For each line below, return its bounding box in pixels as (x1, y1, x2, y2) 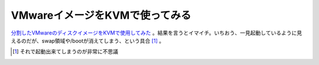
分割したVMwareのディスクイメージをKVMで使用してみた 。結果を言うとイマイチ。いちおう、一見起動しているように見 (11, 29, 302, 36)
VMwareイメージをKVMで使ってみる (11, 9, 191, 22)
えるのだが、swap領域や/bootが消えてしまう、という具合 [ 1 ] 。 (11, 37, 165, 44)
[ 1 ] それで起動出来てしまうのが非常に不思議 (12, 48, 118, 55)
